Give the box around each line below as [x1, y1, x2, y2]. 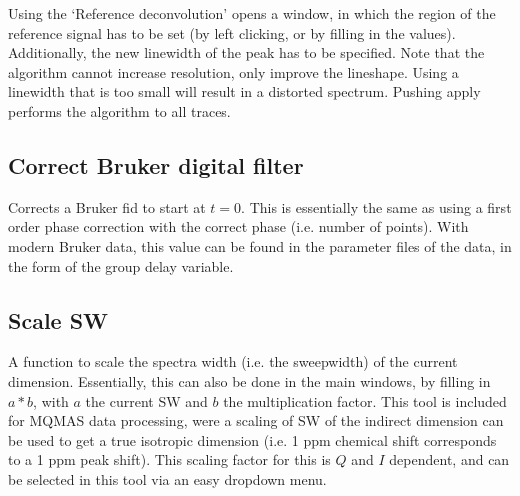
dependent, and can [389, 449, 510, 470]
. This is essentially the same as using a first [241, 196, 512, 217]
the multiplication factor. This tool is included [223, 390, 507, 411]
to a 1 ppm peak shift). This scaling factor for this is [8, 449, 331, 470]
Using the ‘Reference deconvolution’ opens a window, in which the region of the [8, 3, 496, 23]
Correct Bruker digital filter [8, 149, 304, 180]
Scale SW [8, 304, 109, 335]
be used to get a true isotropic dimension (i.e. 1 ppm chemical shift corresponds [8, 429, 497, 450]
